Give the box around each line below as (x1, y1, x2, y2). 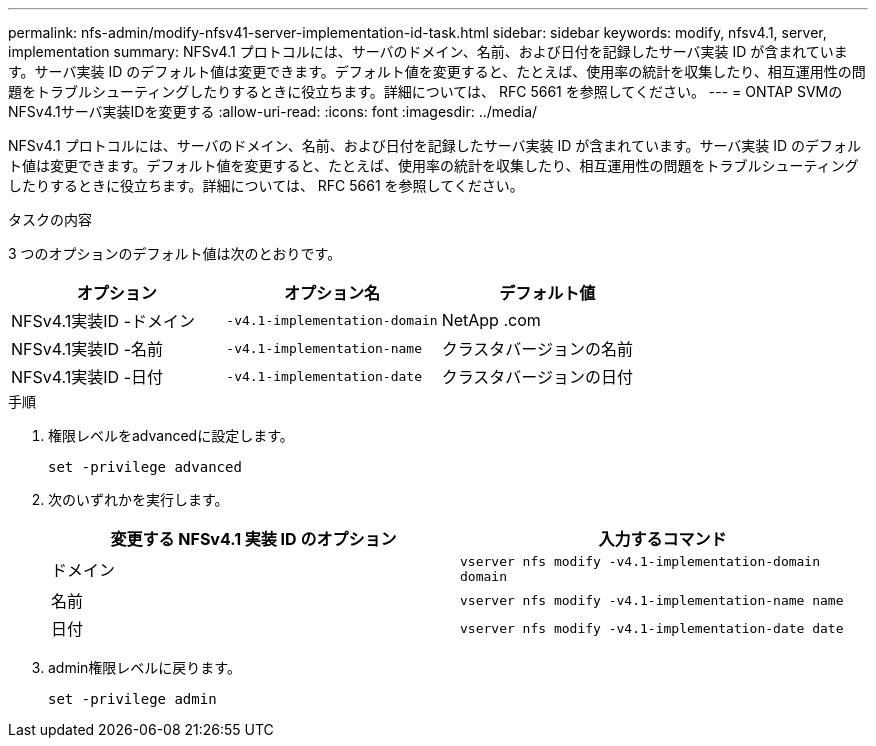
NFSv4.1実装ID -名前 (11, 339, 163, 359)
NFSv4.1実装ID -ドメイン (11, 311, 195, 331)
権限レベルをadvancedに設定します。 (48, 427, 294, 444)
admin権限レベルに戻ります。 (48, 659, 241, 676)
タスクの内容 (8, 211, 92, 228)
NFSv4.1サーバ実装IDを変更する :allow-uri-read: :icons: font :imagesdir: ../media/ (8, 103, 538, 120)
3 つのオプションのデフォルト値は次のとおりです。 (8, 245, 342, 262)
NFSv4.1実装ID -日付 (11, 367, 163, 387)
